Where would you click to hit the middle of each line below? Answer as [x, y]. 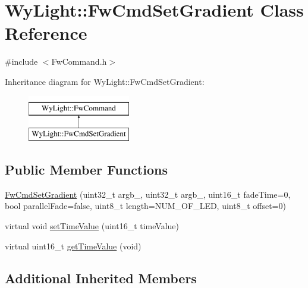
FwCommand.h [79, 61]
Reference [46, 33]
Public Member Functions [86, 170]
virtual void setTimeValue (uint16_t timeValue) [92, 226]
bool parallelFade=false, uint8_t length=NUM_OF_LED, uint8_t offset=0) [145, 206]
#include [21, 61]
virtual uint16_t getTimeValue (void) [73, 246]
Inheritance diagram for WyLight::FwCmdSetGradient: [105, 81]
